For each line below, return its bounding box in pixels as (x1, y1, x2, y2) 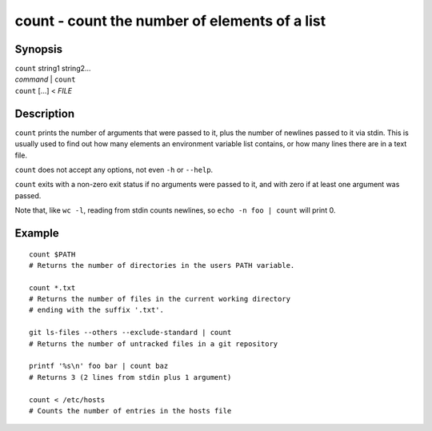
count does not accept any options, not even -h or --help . (14, 165, 214, 174)
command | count (14, 74, 76, 84)
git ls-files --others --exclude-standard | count (29, 328, 232, 337)
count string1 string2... (14, 64, 91, 74)
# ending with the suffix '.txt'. (29, 305, 164, 315)
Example (14, 226, 59, 240)
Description (14, 106, 75, 120)
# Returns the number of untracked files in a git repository (29, 339, 278, 348)
